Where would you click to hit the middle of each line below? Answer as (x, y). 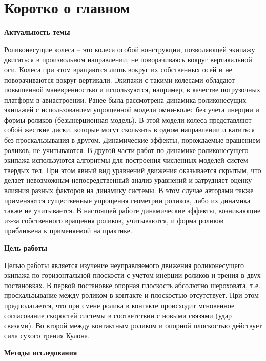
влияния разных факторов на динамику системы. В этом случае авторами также (129, 190)
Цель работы (26, 248)
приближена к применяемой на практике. (68, 230)
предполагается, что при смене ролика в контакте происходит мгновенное (119, 305)
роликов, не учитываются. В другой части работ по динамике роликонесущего (126, 150)
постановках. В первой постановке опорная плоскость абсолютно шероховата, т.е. (132, 285)
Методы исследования (41, 353)
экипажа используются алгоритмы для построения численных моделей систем (126, 160)
